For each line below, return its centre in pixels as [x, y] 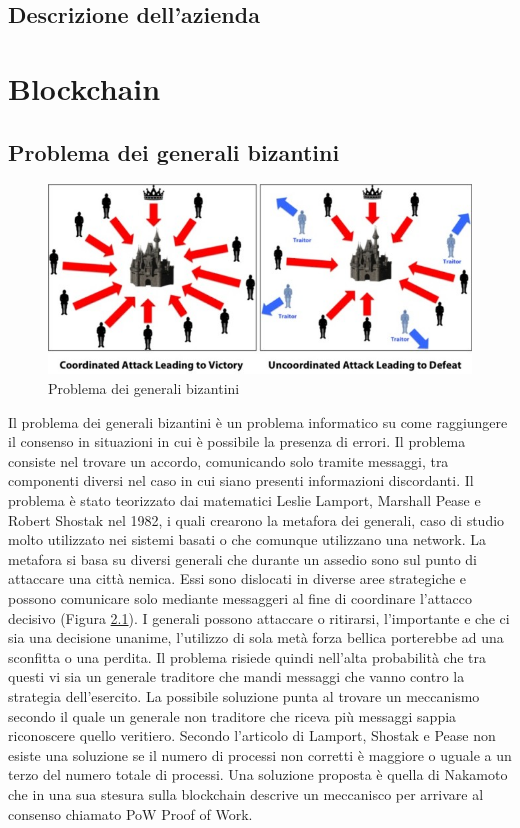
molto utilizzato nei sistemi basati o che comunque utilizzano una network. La [247, 539]
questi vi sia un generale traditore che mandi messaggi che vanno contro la [236, 676]
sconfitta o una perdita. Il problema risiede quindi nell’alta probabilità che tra [247, 656]
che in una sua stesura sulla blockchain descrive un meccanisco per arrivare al [246, 793]
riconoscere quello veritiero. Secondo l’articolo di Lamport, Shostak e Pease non [252, 735]
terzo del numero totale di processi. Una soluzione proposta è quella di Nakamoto [258, 774]
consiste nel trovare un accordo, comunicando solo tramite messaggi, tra [228, 460]
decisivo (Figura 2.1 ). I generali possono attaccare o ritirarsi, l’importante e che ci [259, 617]
